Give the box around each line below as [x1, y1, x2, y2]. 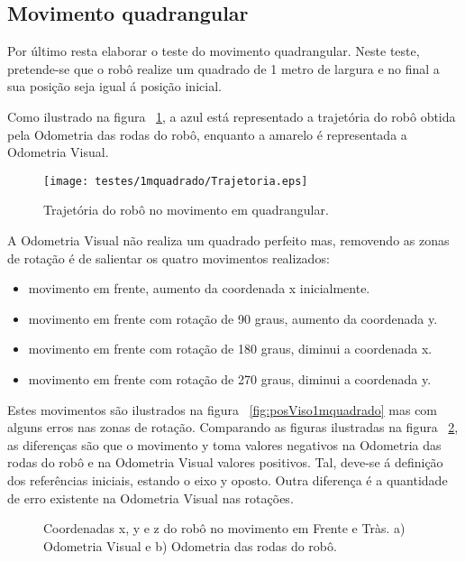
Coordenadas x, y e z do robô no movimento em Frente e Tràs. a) [43, 519, 406, 538]
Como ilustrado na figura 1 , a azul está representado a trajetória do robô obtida [7, 106, 456, 125]
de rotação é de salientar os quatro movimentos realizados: [7, 248, 330, 267]
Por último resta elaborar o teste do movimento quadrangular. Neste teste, [7, 41, 420, 60]
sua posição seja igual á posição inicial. [7, 77, 222, 96]
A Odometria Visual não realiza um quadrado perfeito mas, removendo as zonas [7, 231, 450, 250]
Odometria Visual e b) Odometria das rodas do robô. [43, 536, 337, 555]
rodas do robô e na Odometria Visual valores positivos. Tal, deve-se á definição [7, 453, 443, 472]
